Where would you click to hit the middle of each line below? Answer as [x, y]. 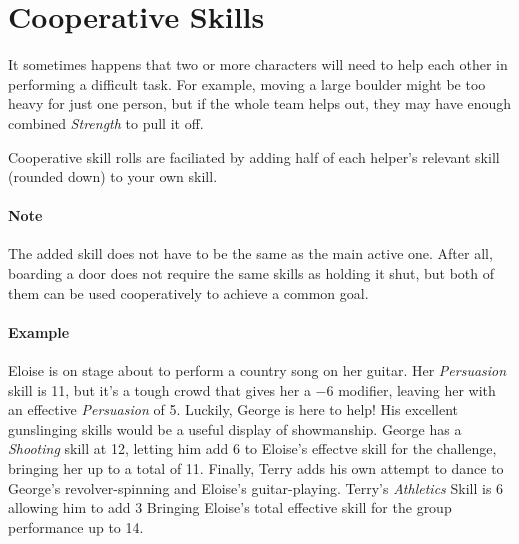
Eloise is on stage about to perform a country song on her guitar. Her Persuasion [257, 370]
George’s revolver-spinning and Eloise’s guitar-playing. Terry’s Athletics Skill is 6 [256, 487]
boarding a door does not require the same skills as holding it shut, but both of [251, 273]
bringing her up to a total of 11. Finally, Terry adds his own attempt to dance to [256, 468]
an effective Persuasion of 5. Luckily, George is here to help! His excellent [233, 409]
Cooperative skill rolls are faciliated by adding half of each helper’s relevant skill [254, 156]
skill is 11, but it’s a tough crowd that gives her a [159, 389]
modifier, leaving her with [417, 389]
